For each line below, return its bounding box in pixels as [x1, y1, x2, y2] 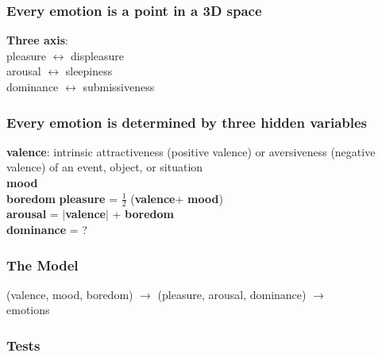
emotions [6, 301, 50, 318]
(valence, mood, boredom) [6, 286, 133, 302]
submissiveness [83, 79, 155, 94]
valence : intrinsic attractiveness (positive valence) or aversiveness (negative [6, 143, 376, 159]
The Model [6, 255, 79, 274]
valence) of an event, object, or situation [6, 159, 203, 175]
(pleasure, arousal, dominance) [157, 286, 307, 302]
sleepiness [65, 63, 113, 79]
